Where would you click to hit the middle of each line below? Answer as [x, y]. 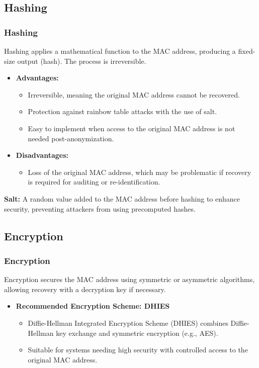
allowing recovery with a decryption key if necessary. [85, 289]
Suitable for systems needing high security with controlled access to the [138, 350]
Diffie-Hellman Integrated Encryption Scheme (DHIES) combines [128, 323]
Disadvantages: [42, 155]
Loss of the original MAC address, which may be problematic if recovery [140, 172]
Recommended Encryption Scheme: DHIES [93, 306]
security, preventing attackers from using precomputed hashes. [100, 208]
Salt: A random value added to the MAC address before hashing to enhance [122, 198]
